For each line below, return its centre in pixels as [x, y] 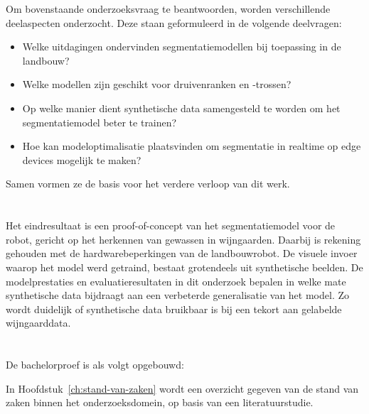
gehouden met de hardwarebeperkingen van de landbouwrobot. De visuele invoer [182, 253]
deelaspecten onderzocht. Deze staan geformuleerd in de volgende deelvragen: [174, 22]
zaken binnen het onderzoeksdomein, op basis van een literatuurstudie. [160, 402]
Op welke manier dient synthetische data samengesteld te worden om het [181, 108]
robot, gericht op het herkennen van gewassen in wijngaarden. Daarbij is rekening [183, 239]
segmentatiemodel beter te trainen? [100, 122]
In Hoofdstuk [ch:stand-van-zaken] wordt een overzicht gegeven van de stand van [182, 388]
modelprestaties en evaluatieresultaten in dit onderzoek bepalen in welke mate [176, 281]
